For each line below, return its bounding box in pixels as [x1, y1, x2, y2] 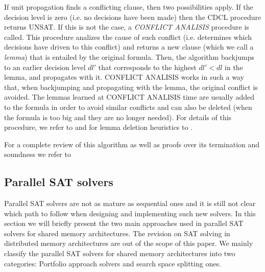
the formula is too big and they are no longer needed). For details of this [4, 111, 232, 122]
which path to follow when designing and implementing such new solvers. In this [4, 208, 256, 218]
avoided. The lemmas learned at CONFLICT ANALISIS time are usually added [4, 92, 255, 102]
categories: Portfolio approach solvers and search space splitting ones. [4, 258, 221, 268]
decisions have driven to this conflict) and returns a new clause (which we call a [4, 41, 254, 52]
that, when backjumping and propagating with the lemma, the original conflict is [4, 81, 258, 92]
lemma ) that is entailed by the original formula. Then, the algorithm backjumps [4, 51, 254, 62]
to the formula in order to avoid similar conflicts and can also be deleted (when [4, 101, 252, 112]
